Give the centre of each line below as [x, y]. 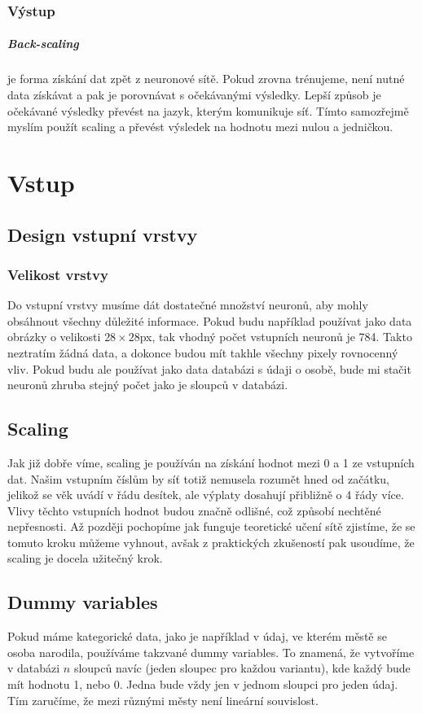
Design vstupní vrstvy [103, 234]
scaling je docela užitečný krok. [85, 558]
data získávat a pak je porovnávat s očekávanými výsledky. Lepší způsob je [194, 94]
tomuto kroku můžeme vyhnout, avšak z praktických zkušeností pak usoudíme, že [211, 542]
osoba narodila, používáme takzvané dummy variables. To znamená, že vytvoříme [211, 652]
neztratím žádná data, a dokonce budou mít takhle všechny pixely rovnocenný [203, 352]
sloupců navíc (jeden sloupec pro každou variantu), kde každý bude [242, 668]
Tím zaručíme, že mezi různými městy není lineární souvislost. [163, 700]
